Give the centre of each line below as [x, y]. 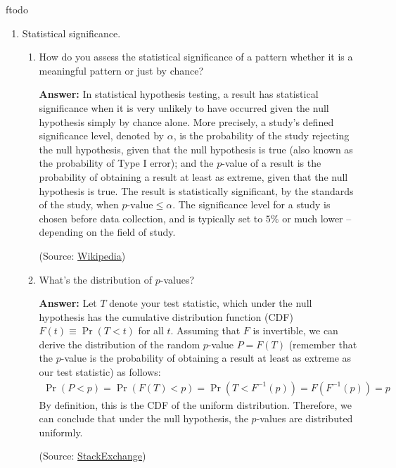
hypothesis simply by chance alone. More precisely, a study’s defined [186, 121]
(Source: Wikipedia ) [82, 255]
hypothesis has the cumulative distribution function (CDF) [166, 316]
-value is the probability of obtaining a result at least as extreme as [206, 358]
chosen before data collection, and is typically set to [151, 218]
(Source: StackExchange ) [92, 456]
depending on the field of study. [107, 232]
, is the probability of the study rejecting [261, 135]
